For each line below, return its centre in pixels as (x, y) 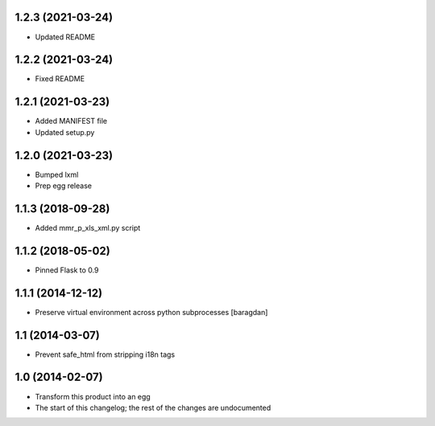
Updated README (65, 37)
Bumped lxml (57, 174)
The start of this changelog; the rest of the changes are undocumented (153, 408)
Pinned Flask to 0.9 (67, 270)
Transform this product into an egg (93, 396)
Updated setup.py (65, 132)
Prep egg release (64, 186)
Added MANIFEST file (71, 121)
